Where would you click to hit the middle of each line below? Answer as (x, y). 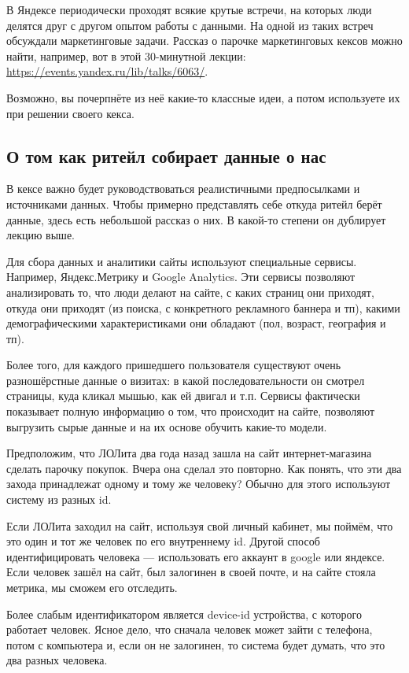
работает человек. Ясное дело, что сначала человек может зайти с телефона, (190, 629)
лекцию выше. (41, 235)
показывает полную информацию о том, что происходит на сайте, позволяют (191, 411)
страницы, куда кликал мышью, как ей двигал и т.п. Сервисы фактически (183, 396)
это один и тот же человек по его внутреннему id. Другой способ (163, 541)
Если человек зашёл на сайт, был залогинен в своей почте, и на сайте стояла (191, 572)
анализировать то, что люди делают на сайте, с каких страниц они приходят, (190, 292)
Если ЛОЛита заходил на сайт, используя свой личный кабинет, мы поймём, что (200, 525)
